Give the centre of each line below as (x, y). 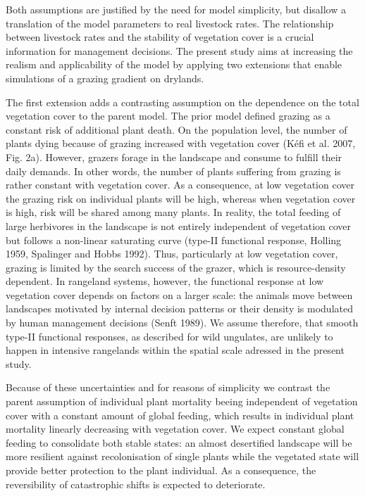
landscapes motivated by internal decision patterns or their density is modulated (179, 309)
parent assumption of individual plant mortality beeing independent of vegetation (182, 401)
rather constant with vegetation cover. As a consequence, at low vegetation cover (180, 185)
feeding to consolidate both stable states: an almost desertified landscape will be (179, 442)
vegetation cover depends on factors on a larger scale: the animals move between (179, 294)
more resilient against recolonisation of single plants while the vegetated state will (182, 456)
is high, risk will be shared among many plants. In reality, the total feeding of (173, 212)
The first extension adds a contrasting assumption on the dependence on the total (182, 102)
